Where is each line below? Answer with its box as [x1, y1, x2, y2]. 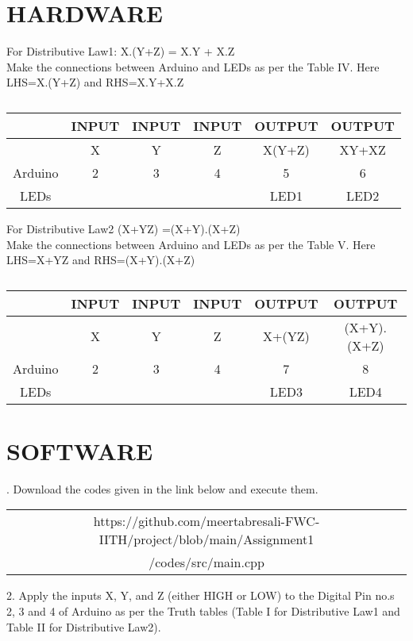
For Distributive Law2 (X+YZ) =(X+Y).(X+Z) [6, 220, 241, 236]
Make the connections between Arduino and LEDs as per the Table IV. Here [6, 58, 380, 75]
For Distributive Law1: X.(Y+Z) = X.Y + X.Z [6, 43, 235, 59]
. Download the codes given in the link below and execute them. [6, 480, 318, 497]
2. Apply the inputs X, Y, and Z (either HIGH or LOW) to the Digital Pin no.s [6, 587, 395, 604]
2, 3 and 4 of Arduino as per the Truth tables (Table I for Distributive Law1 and [6, 603, 400, 619]
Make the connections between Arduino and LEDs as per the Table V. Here [6, 236, 376, 252]
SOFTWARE [6, 434, 153, 466]
